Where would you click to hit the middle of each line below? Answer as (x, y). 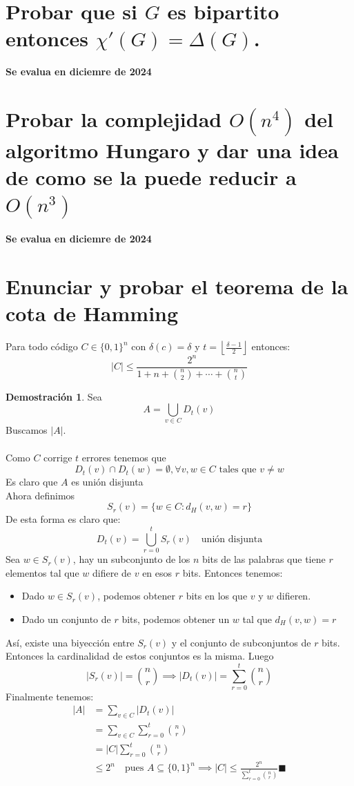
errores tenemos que (124, 457)
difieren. (294, 596)
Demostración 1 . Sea (54, 396)
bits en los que (217, 596)
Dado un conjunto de (66, 619)
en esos (157, 572)
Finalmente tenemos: (50, 696)
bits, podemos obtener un (176, 619)
